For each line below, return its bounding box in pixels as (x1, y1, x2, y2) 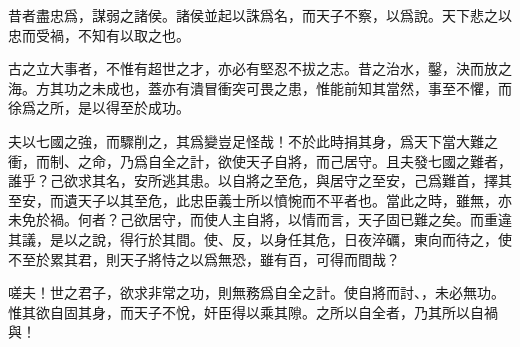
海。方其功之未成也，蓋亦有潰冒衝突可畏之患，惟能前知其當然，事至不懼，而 (8, 77, 512, 98)
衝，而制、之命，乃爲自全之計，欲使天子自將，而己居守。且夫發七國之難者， (8, 150, 512, 171)
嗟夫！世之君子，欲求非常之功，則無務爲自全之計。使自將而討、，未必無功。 (8, 282, 505, 303)
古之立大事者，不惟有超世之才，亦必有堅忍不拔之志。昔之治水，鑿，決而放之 (8, 58, 512, 79)
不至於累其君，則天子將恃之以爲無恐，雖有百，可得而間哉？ (8, 248, 400, 269)
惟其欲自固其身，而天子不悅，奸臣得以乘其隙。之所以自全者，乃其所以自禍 (8, 301, 498, 322)
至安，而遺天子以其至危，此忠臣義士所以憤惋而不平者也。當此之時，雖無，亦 (8, 189, 512, 210)
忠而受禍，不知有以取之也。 (8, 24, 190, 45)
